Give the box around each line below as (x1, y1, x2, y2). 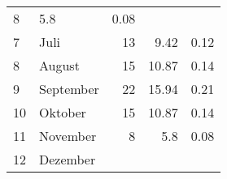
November (39, 126, 97, 145)
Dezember (39, 150, 96, 168)
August (39, 56, 80, 75)
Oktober (39, 103, 86, 121)
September (39, 79, 99, 98)
